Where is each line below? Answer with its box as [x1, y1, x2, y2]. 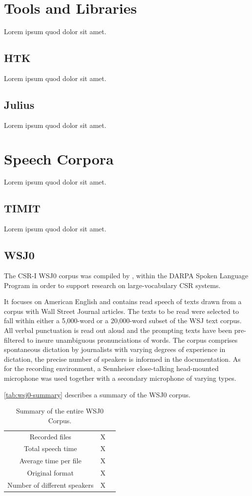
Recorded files [29, 431, 71, 441]
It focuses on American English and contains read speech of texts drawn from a [4, 296, 242, 307]
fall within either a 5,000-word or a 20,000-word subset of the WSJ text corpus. [4, 315, 242, 326]
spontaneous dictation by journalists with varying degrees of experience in [4, 344, 226, 354]
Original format [27, 468, 74, 478]
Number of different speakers [7, 479, 94, 490]
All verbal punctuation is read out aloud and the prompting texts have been [4, 325, 232, 335]
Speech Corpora [4, 148, 114, 168]
